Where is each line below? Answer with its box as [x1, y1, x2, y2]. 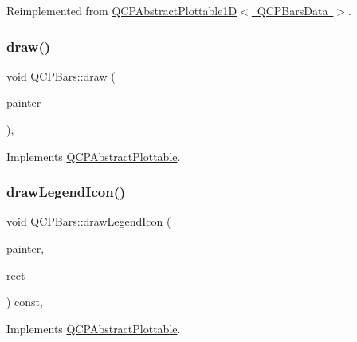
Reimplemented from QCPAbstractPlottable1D [6, 2, 237, 18]
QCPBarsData [257, 2, 328, 18]
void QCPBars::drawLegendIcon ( [6, 213, 171, 230]
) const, [6, 293, 43, 310]
